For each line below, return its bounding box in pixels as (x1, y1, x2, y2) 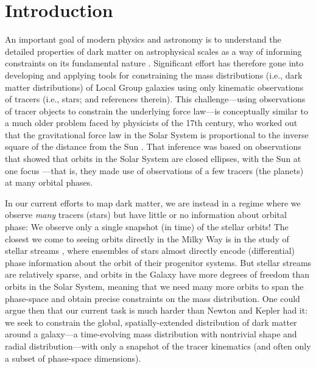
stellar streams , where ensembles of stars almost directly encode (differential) (5, 244, 295, 257)
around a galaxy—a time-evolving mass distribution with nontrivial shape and (5, 328, 297, 340)
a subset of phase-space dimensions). (5, 351, 141, 364)
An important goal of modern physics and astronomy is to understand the (5, 33, 281, 46)
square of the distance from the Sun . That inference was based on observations (5, 140, 301, 153)
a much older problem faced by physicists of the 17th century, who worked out (5, 116, 298, 129)
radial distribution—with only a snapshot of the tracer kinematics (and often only (5, 339, 311, 352)
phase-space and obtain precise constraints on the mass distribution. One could (5, 292, 300, 304)
